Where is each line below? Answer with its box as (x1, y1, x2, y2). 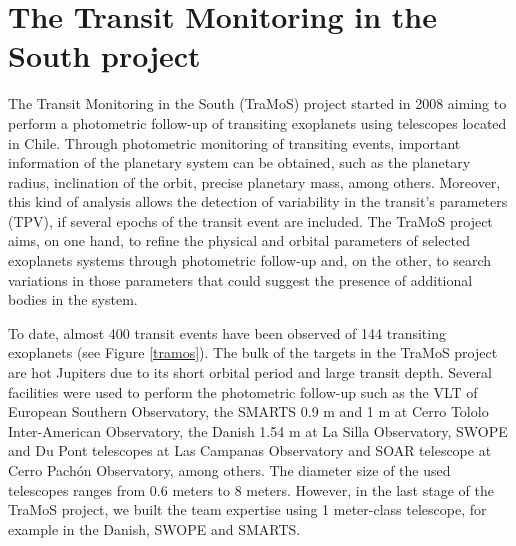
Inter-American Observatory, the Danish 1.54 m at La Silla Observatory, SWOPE (8, 420, 508, 441)
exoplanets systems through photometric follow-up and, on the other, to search (8, 250, 492, 271)
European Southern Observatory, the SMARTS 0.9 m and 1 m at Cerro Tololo (8, 401, 489, 422)
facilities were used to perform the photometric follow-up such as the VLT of (8, 381, 478, 402)
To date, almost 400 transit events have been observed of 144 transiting (8, 322, 446, 343)
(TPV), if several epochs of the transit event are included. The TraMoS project (8, 210, 493, 231)
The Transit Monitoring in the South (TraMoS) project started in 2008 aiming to (8, 93, 507, 114)
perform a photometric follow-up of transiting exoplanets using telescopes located (8, 112, 507, 133)
